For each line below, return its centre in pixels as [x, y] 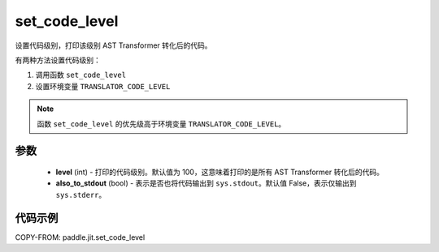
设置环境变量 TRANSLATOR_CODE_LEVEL [103, 86]
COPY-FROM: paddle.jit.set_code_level [80, 237]
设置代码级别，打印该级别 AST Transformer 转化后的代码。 [113, 45]
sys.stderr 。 [81, 194]
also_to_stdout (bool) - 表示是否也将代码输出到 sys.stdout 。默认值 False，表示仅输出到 [206, 183]
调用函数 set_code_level [80, 75]
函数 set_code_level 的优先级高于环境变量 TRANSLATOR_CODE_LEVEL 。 [161, 124]
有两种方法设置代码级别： [58, 60]
